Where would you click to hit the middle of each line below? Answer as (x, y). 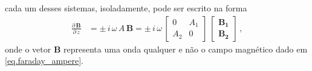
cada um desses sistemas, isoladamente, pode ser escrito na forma (126, 8)
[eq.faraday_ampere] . (44, 61)
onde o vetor (28, 49)
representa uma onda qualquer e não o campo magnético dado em (186, 49)
